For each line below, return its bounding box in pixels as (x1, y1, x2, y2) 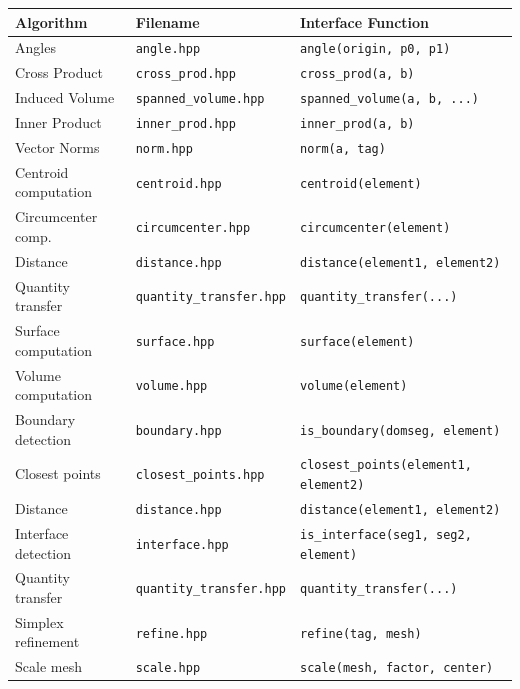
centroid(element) (299, 176, 422, 191)
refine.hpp (135, 626, 208, 641)
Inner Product (15, 112, 102, 133)
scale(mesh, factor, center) (299, 661, 494, 676)
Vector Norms (15, 137, 100, 157)
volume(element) (299, 379, 408, 394)
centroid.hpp (135, 176, 222, 191)
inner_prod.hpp (135, 117, 236, 132)
